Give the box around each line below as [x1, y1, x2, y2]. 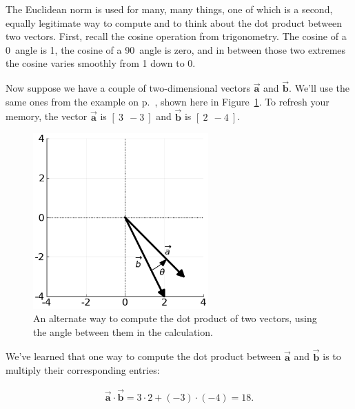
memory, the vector [6, 109, 88, 123]
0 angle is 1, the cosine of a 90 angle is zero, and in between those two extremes [6, 42, 346, 57]
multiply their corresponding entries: [6, 363, 160, 377]
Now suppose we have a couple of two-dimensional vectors [6, 81, 250, 95]
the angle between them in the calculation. [33, 324, 213, 339]
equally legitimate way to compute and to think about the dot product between [6, 15, 343, 30]
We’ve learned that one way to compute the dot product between [6, 349, 281, 363]
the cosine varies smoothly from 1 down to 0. [6, 56, 196, 70]
